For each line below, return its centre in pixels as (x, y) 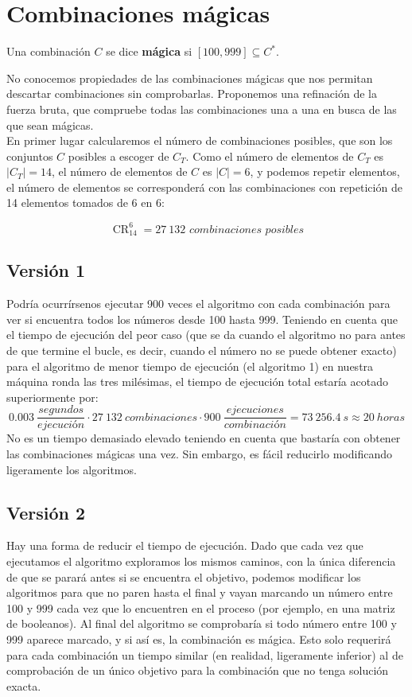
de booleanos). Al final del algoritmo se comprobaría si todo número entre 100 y (202, 623)
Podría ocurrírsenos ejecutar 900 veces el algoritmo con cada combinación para (198, 304)
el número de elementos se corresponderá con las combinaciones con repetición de (204, 187)
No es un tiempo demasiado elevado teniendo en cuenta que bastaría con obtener (204, 438)
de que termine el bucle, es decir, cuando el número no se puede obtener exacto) (202, 350)
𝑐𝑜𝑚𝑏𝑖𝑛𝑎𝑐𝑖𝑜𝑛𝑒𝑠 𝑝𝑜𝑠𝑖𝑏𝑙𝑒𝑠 (247, 230)
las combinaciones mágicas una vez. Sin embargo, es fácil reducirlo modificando (199, 454)
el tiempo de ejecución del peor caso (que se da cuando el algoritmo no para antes (206, 335)
